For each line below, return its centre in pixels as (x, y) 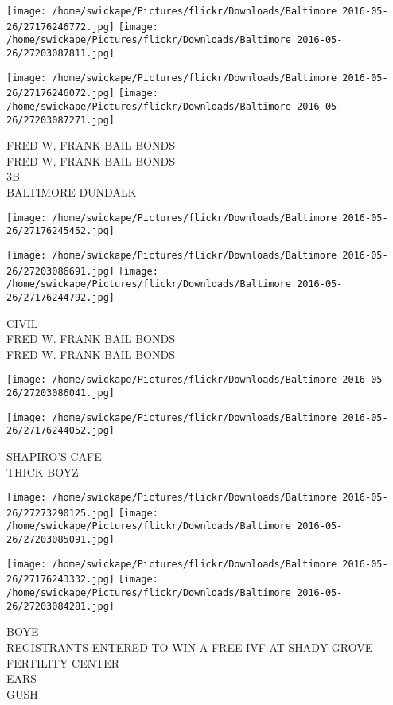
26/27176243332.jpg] (61, 580)
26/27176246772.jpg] (61, 27)
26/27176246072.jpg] (61, 93)
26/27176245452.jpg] (61, 231)
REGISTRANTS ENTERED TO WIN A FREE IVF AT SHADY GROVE (190, 647)
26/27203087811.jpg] (61, 53)
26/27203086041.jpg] (61, 393)
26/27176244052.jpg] (61, 431)
